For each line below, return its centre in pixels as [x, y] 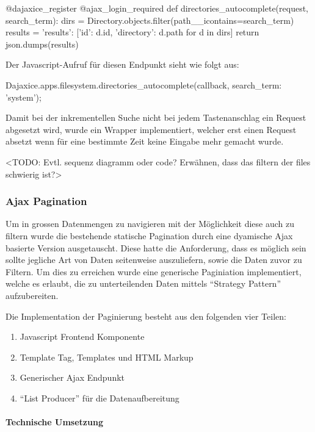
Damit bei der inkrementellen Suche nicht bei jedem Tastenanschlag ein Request [156, 117]
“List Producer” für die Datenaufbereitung [100, 398]
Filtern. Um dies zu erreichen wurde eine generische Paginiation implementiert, [154, 271]
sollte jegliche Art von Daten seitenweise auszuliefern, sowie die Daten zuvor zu [154, 260]
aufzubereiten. [32, 295]
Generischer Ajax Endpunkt [72, 377]
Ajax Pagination [46, 201]
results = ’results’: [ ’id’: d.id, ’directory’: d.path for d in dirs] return [132, 32]
